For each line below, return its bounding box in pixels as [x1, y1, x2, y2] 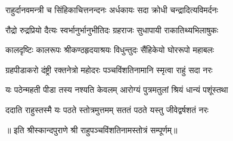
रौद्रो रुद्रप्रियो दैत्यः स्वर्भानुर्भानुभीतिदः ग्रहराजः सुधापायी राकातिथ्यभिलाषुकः [5, 23, 219, 36]
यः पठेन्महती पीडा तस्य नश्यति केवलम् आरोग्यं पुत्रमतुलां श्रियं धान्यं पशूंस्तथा [5, 83, 228, 96]
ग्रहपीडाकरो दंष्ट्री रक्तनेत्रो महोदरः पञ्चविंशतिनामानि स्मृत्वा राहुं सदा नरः [5, 63, 213, 76]
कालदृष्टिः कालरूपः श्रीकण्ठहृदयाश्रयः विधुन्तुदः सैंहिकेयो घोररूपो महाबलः [5, 43, 215, 56]
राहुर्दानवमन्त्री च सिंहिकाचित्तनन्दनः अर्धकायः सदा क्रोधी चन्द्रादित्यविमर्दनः [5, 4, 218, 15]
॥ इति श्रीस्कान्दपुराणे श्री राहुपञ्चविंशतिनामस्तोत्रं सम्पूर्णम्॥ [5, 123, 178, 136]
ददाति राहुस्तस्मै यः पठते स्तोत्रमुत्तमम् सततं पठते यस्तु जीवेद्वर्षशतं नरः [5, 103, 209, 115]
